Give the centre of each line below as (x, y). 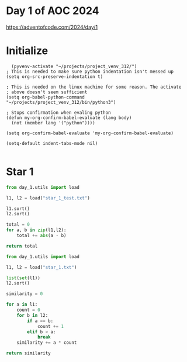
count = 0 (29, 310)
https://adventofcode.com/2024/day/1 (52, 27)
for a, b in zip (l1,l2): (36, 230)
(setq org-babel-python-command (45, 97)
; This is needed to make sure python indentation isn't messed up (90, 72)
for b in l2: (32, 315)
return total (22, 246)
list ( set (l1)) (23, 278)
